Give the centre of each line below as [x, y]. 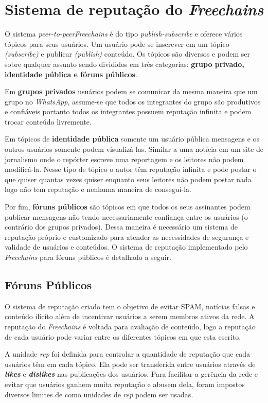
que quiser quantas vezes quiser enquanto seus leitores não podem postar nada [128, 179]
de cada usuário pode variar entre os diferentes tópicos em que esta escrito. [123, 336]
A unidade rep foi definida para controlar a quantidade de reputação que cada [128, 354]
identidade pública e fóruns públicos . [71, 74]
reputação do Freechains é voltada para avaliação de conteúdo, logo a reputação [130, 326]
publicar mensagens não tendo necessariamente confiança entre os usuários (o [126, 216]
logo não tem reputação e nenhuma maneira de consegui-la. [98, 189]
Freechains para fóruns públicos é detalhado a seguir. [88, 257]
